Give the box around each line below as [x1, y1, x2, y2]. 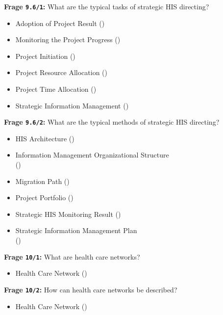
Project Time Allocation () [15, 84, 97, 94]
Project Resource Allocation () [15, 67, 108, 78]
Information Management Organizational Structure [15, 150, 169, 160]
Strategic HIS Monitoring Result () [15, 209, 121, 219]
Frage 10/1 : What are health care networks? [4, 251, 140, 262]
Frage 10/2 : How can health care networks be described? [4, 284, 177, 294]
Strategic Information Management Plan [15, 225, 137, 236]
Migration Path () [15, 176, 70, 186]
